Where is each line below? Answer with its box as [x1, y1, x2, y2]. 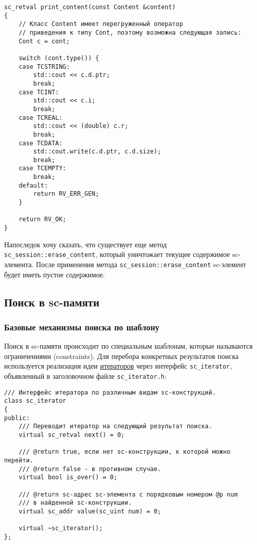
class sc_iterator [4, 397, 66, 405]
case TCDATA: [18, 139, 63, 147]
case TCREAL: [18, 114, 63, 121]
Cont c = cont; [18, 37, 70, 45]
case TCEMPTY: [18, 165, 66, 172]
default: [18, 182, 48, 189]
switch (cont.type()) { [18, 54, 99, 62]
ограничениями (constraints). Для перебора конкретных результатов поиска [4, 350, 239, 361]
